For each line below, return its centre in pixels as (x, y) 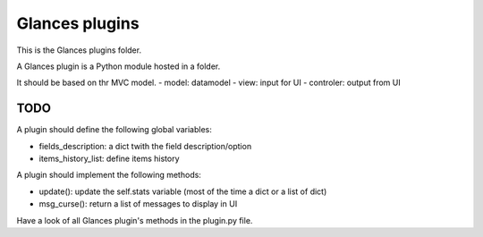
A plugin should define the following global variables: (114, 130)
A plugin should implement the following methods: (109, 175)
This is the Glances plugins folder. (79, 50)
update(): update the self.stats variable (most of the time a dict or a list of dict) (183, 191)
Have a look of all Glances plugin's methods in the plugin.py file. (135, 220)
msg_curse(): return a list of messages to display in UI (138, 204)
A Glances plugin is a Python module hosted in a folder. (119, 66)
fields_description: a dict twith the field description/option (145, 146)
